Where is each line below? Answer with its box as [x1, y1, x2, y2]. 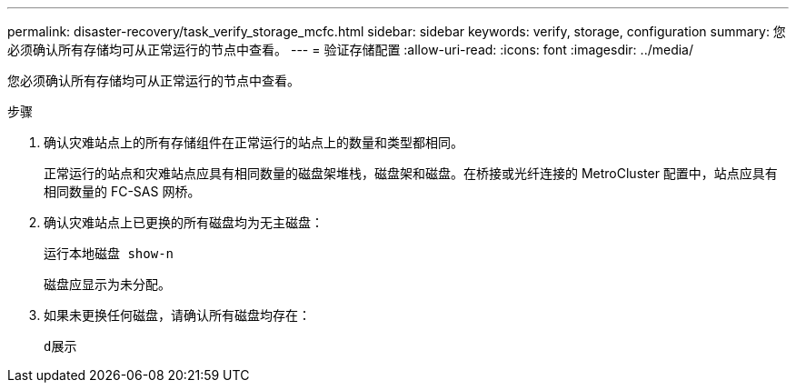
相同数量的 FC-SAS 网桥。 [44, 184, 201, 199]
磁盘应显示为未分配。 [44, 276, 171, 292]
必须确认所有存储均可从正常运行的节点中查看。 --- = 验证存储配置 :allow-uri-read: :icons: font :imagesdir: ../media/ [7, 42, 694, 57]
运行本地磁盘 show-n [44, 246, 174, 261]
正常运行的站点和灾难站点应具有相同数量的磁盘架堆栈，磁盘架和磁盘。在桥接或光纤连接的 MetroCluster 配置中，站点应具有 [44, 165, 778, 181]
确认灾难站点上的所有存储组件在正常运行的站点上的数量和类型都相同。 [44, 135, 463, 150]
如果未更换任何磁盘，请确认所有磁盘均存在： [44, 307, 311, 323]
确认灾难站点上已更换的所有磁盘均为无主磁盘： [44, 215, 323, 230]
